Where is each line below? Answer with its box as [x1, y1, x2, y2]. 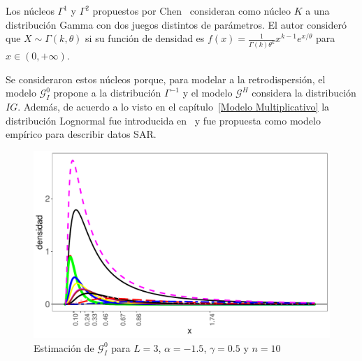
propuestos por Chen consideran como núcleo [92, 3, 291, 17]
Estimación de [34, 340, 94, 355]
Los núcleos [6, 3, 55, 17]
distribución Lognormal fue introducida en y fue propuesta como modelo [6, 113, 321, 127]
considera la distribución [252, 85, 356, 100]
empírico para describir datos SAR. [6, 127, 157, 141]
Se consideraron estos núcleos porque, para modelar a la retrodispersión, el [6, 71, 326, 86]
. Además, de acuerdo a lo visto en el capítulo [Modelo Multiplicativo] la [17, 99, 330, 114]
